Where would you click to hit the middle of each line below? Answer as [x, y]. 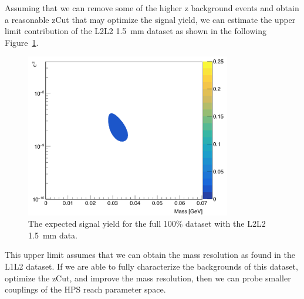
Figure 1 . [22, 42]
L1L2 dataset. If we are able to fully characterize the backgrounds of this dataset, [151, 266]
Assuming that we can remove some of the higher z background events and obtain [152, 8]
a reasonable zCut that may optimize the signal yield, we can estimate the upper [150, 19]
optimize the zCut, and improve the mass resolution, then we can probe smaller [148, 278]
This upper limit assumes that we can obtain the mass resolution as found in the [150, 255]
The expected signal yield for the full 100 [102, 224]
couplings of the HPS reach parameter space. [85, 289]
